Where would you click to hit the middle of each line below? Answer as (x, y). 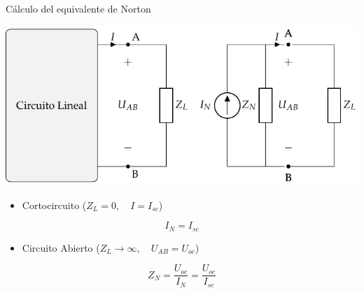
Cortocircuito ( (54, 205)
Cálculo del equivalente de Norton (78, 8)
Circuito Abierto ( (61, 247)
